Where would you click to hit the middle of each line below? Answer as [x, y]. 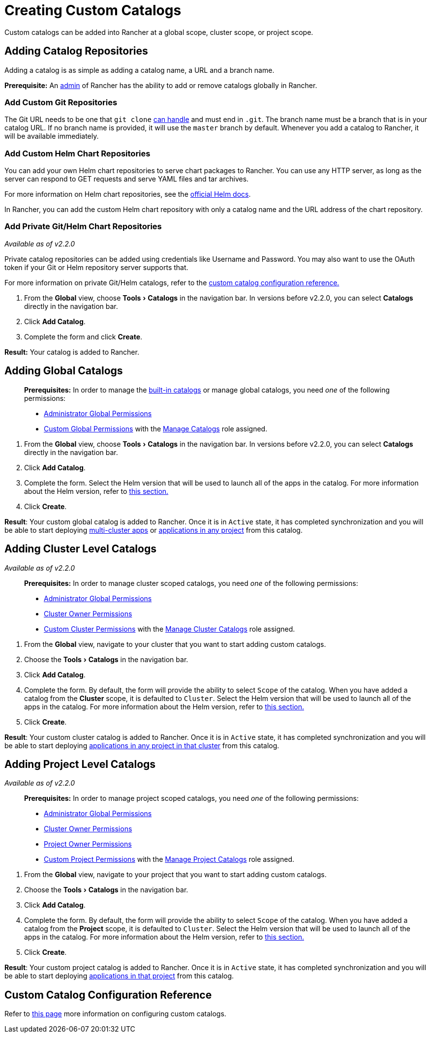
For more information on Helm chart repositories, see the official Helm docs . [128, 194]
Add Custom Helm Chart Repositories [77, 153]
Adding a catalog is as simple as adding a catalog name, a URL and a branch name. [139, 70]
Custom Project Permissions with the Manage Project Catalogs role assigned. [169, 859]
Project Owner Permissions [88, 844]
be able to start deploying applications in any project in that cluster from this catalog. [142, 745]
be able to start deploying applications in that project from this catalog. [119, 976]
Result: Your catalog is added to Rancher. [72, 352]
